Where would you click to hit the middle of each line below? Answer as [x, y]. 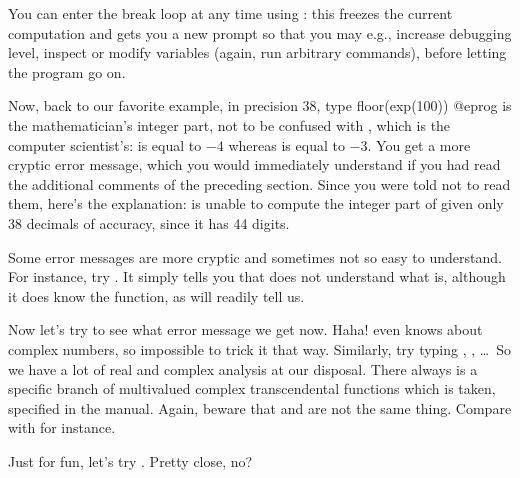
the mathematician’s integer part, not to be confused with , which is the [229, 124]
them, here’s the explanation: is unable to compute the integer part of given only [256, 203]
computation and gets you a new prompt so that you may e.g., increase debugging [260, 32]
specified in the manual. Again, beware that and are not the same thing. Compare [260, 407]
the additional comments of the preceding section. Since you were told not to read [259, 183]
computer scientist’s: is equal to [105, 144]
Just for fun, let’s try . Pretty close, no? [130, 460]
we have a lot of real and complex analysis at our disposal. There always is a [243, 368]
